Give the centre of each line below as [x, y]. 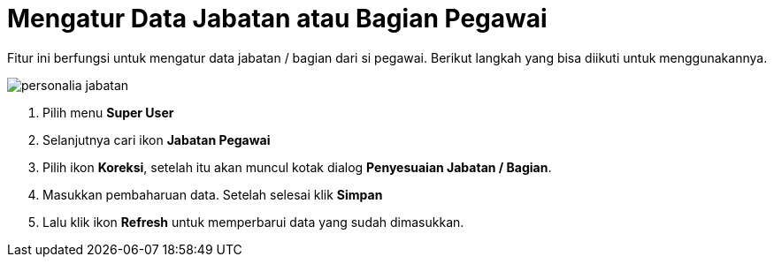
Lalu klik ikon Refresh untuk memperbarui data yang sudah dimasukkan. [253, 222]
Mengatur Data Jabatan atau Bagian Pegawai [277, 19]
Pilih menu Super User [108, 112]
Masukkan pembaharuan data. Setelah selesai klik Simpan [213, 194]
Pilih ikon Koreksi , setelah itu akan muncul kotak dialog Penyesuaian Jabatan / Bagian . [297, 167]
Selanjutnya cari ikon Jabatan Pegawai [157, 140]
